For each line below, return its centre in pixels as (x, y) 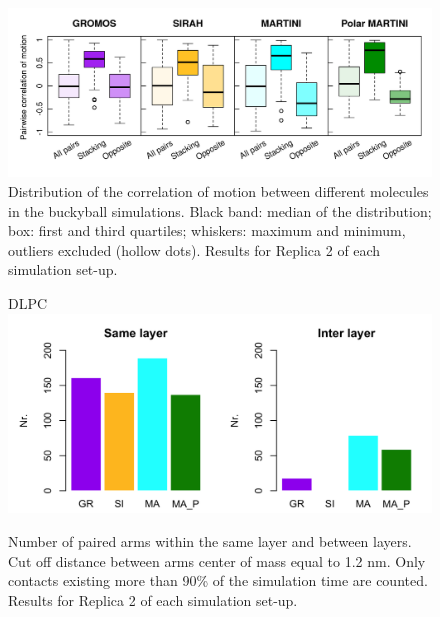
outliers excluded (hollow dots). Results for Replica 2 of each (194, 249)
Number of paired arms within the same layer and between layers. (210, 541)
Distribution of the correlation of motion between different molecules (218, 190)
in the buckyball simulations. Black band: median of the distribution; (220, 210)
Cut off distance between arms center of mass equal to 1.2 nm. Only (217, 560)
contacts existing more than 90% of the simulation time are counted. (218, 580)
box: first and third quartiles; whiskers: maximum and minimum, (207, 230)
